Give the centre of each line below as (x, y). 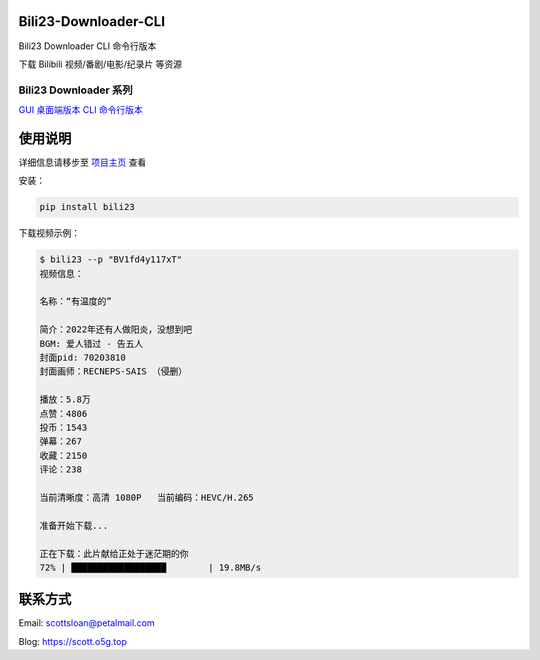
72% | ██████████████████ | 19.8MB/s (150, 567)
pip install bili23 (87, 207)
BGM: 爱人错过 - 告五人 (91, 343)
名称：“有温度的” (75, 301)
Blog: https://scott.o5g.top (72, 641)
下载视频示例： (49, 233)
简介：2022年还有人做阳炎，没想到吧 (116, 329)
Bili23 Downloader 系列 (76, 90)
